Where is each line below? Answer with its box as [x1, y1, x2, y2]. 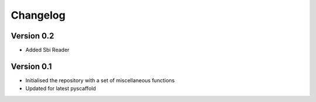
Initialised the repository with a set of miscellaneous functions [25, 76, 175, 84]
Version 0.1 [11, 61, 52, 71]
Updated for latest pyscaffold [25, 85, 96, 92]
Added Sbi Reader [25, 47, 70, 54]
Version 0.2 [11, 31, 54, 41]
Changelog [11, 9, 66, 22]
